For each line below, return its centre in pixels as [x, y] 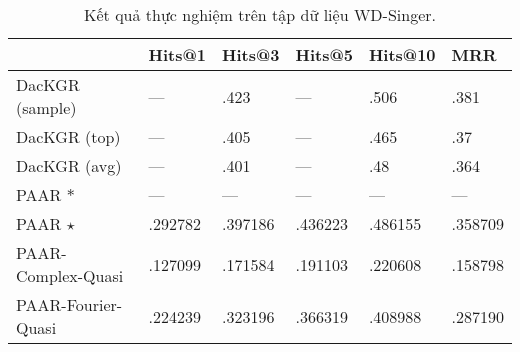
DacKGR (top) [68, 136]
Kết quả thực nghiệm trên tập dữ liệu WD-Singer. [260, 14]
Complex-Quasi [70, 275]
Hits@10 [402, 54]
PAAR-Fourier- [69, 304]
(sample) [46, 107]
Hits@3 [251, 54]
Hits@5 [324, 54]
